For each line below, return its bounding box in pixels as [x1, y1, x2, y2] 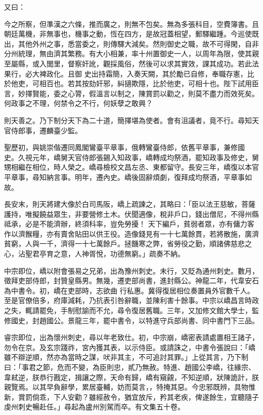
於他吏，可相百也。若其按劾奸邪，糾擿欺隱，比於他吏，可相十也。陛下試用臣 [4, 78, 259, 89]
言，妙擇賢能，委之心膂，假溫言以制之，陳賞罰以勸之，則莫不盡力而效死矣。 [4, 88, 259, 98]
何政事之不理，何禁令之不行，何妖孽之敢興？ [4, 98, 153, 108]
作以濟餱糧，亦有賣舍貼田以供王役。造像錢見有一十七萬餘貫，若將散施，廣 [4, 228, 252, 239]
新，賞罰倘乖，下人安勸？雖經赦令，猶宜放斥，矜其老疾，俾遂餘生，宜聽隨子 [4, 391, 259, 402]
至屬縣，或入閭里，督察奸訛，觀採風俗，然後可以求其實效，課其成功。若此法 [4, 58, 259, 68]
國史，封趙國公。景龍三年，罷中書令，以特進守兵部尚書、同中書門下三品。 [11, 315, 259, 325]
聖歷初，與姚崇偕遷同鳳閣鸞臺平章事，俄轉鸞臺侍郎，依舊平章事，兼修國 [4, 142, 245, 153]
